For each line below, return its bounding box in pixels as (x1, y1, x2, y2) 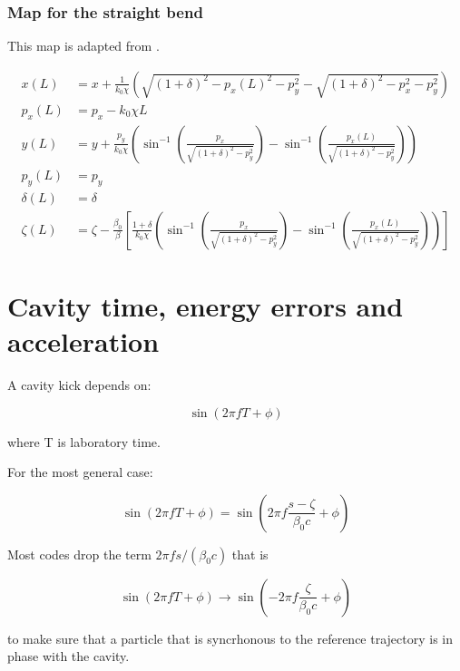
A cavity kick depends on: (7, 374, 152, 394)
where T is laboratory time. (7, 432, 161, 451)
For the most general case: (7, 462, 153, 481)
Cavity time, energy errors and (7, 287, 404, 324)
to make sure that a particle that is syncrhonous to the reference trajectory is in (7, 628, 454, 647)
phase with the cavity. (7, 647, 130, 666)
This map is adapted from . (7, 36, 160, 55)
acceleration (7, 322, 160, 359)
